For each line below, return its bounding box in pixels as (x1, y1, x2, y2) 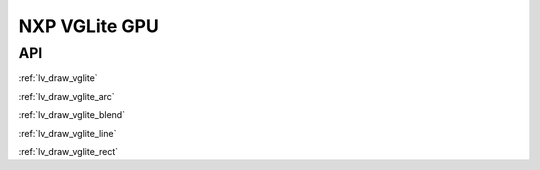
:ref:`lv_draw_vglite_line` (18, 127, 117, 139)
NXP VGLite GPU (18, 15, 159, 37)
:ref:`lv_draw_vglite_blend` (18, 109, 125, 121)
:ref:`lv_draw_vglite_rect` (18, 145, 119, 157)
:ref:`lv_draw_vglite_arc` (18, 90, 115, 102)
